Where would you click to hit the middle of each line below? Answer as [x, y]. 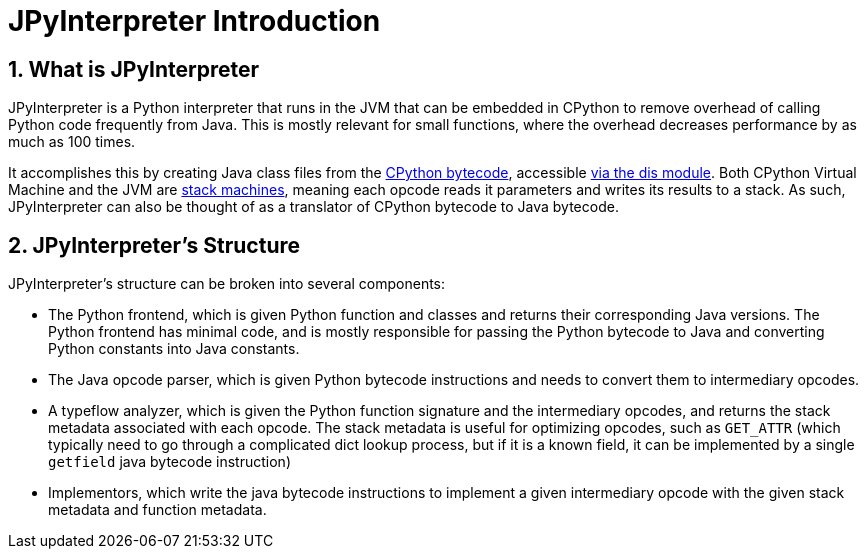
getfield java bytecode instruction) [169, 462]
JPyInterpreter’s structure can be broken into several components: [227, 284]
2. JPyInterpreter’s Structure [154, 245]
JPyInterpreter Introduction [194, 21]
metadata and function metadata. [157, 510]
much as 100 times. [72, 142]
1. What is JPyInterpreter [134, 69]
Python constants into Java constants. [174, 349]
